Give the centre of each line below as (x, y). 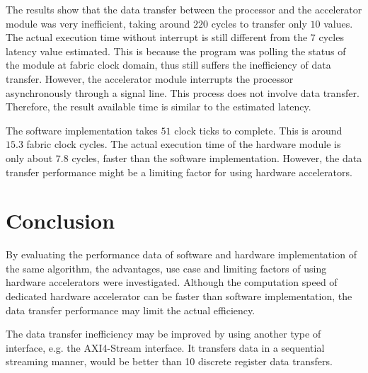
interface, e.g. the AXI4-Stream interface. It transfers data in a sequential (165, 347)
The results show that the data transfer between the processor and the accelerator (184, 9)
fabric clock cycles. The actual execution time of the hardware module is (184, 144)
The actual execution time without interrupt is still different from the (157, 37)
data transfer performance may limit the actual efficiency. (131, 310)
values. (338, 23)
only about (29, 157)
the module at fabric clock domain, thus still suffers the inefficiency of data (168, 65)
